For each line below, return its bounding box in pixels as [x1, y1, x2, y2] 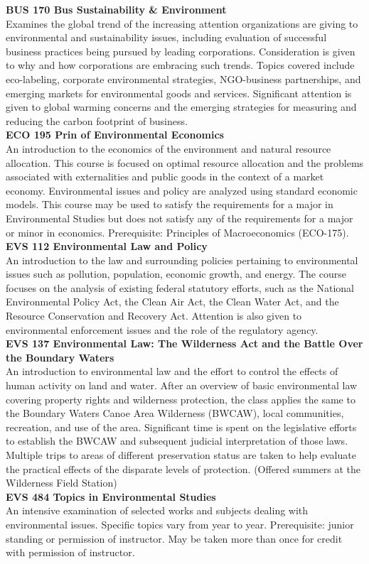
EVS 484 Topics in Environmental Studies [6, 489, 216, 504]
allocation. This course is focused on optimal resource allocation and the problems [6, 155, 364, 170]
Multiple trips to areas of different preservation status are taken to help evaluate [6, 448, 356, 462]
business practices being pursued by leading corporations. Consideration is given [6, 43, 355, 58]
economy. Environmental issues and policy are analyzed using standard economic [6, 183, 358, 197]
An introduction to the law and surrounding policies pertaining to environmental [6, 252, 358, 267]
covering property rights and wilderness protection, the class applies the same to [6, 391, 355, 406]
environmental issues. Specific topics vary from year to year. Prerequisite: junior [6, 516, 354, 531]
